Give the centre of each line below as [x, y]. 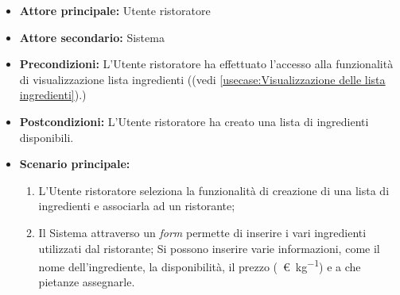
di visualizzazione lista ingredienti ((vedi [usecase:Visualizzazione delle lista [202, 79]
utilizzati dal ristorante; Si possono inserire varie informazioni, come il [209, 248]
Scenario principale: [75, 164]
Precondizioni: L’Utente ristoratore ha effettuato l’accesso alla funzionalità [206, 64]
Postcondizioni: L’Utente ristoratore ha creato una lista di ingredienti [194, 121]
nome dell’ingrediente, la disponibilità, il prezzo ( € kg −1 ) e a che [200, 265]
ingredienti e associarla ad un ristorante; [137, 206]
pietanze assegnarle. [87, 282]
